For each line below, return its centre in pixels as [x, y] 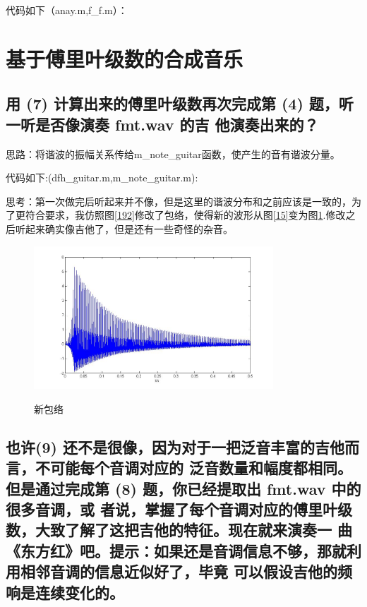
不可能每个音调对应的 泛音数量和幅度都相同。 [194, 468]
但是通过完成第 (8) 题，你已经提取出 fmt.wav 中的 [183, 488]
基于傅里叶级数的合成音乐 [125, 58]
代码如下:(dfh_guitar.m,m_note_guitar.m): [102, 178]
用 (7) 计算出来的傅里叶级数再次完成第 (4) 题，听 [180, 103]
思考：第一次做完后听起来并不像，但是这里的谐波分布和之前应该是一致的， [179, 201]
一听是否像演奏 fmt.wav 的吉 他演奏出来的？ [162, 124]
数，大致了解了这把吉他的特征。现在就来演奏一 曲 [179, 530]
